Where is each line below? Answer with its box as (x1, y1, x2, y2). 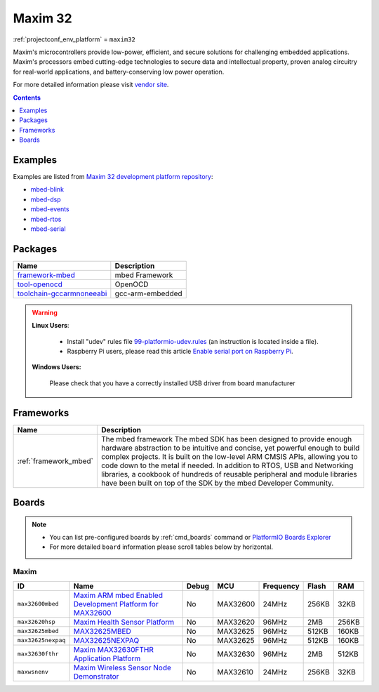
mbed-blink (30, 185, 65, 194)
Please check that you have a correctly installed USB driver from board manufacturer (49, 379, 295, 387)
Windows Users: (32, 363, 81, 371)
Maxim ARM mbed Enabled (73, 590, 163, 600)
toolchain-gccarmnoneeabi (17, 288, 107, 298)
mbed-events (30, 205, 69, 213)
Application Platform (73, 653, 141, 663)
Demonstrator (73, 671, 119, 681)
